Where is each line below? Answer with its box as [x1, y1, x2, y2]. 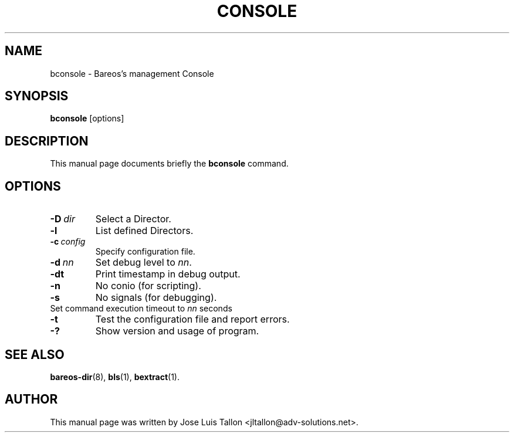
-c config [50, 236, 86, 247]
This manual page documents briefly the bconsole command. [50, 158, 289, 169]
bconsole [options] [50, 113, 124, 124]
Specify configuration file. [95, 246, 195, 257]
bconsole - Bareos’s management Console [50, 68, 214, 79]
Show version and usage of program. [95, 325, 259, 337]
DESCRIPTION [5, 133, 89, 148]
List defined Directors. [95, 225, 194, 237]
